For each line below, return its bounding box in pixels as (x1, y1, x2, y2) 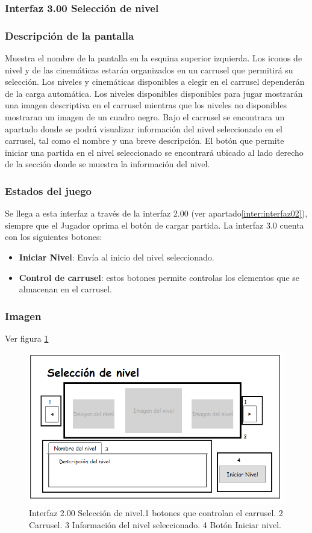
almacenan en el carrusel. (19, 283, 112, 295)
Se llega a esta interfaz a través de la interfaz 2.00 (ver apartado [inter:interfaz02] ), (5, 207, 308, 220)
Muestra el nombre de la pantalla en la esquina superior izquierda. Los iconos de (5, 52, 302, 64)
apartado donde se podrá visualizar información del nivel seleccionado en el (5, 122, 282, 135)
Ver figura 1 (5, 332, 49, 344)
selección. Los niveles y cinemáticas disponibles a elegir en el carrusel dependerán (5, 75, 305, 88)
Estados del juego (5, 183, 92, 198)
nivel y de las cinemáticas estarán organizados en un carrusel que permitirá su (5, 63, 293, 76)
